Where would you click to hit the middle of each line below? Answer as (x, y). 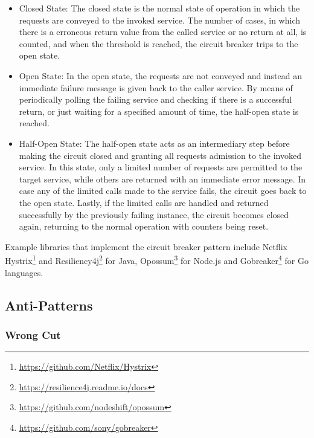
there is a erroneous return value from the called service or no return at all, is (163, 32)
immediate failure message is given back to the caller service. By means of (156, 87)
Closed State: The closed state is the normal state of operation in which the (159, 8)
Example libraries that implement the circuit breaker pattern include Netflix (146, 246)
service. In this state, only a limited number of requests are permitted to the (161, 167)
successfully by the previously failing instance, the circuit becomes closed (154, 214)
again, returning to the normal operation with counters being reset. (144, 226)
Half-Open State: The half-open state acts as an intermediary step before (154, 143)
